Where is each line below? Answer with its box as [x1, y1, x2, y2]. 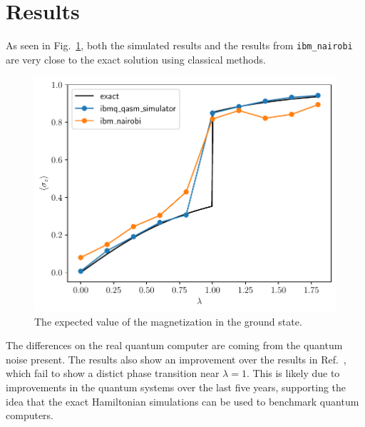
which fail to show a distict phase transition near [6, 366, 220, 381]
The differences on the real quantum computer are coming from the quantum [6, 338, 343, 353]
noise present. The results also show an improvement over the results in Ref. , [6, 351, 346, 366]
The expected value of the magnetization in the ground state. [34, 313, 302, 328]
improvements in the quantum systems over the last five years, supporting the [6, 379, 346, 394]
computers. [6, 408, 54, 423]
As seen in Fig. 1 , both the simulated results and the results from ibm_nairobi [6, 38, 353, 53]
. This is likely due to [246, 366, 340, 381]
